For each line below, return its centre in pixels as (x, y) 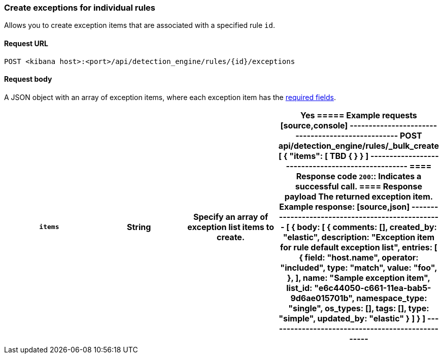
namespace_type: (392, 298)
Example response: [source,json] (345, 206)
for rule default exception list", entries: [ (359, 247)
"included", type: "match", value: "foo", (359, 267)
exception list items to (231, 227)
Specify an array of (231, 217)
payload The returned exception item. (359, 196)
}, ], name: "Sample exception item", (359, 278)
